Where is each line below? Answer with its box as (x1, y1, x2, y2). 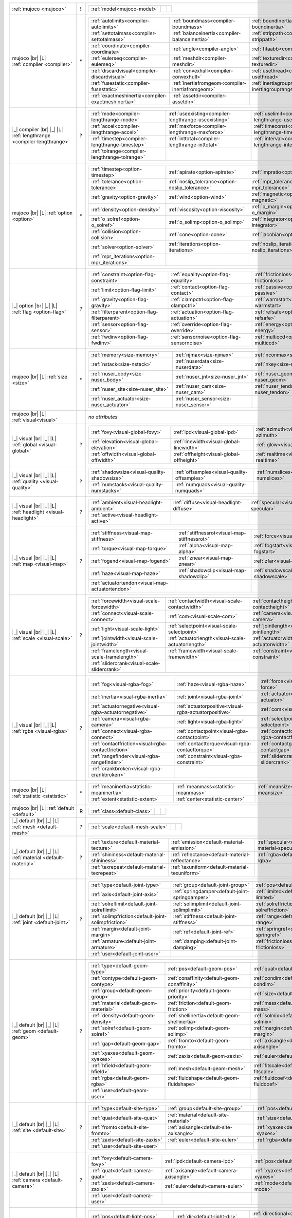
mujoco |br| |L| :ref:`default (12, 805, 74, 811)
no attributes (88, 414, 118, 420)
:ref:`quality (12, 478, 38, 485)
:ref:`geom (12, 1028, 36, 1034)
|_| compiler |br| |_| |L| (12, 126, 63, 133)
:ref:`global (12, 441, 37, 448)
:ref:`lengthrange (12, 132, 51, 139)
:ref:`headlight (12, 508, 45, 515)
